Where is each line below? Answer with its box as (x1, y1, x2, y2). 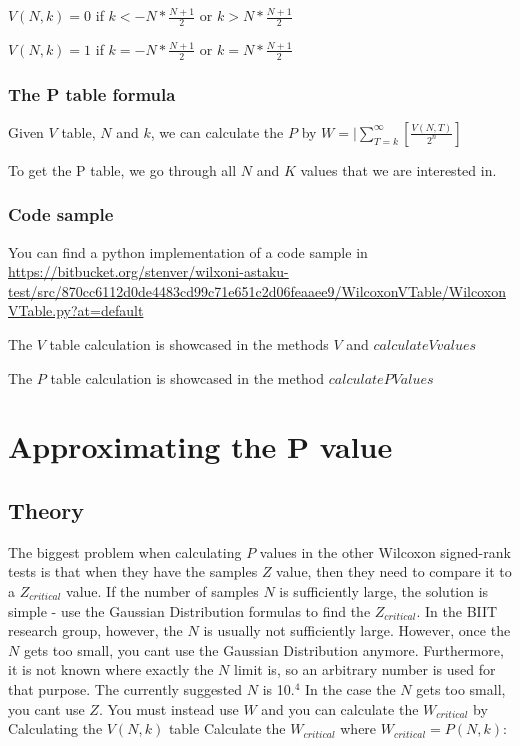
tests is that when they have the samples (8, 561, 258, 582)
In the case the (304, 678, 396, 699)
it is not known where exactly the (8, 659, 214, 680)
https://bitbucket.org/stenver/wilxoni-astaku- (8, 261, 289, 282)
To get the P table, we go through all (8, 159, 237, 180)
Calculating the (8, 718, 103, 739)
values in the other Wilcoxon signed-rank (259, 541, 511, 562)
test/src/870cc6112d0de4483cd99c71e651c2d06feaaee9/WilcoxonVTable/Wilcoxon (8, 280, 506, 301)
